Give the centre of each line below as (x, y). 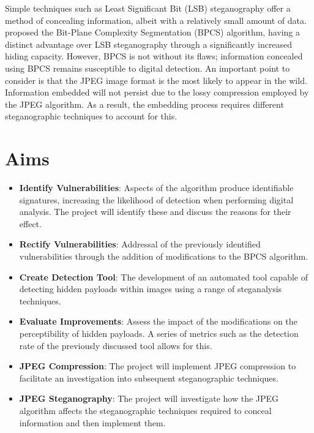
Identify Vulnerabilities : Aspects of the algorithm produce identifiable (156, 188)
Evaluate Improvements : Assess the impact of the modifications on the (158, 321)
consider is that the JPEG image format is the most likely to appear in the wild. (156, 80)
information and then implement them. (92, 422)
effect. (30, 223)
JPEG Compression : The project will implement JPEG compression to (158, 366)
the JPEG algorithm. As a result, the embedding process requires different (144, 104)
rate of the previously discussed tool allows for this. (116, 345)
